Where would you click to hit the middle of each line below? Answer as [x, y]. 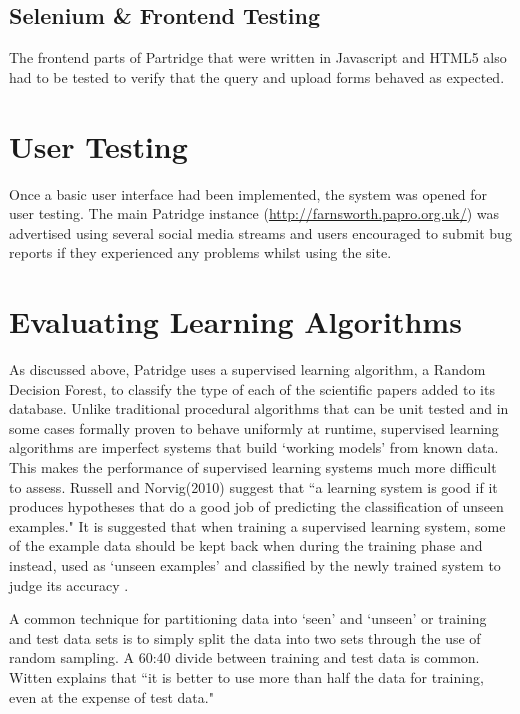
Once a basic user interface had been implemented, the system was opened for [248, 193]
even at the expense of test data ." [111, 696]
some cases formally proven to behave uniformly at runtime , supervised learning [254, 427]
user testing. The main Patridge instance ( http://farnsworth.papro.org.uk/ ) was [254, 213]
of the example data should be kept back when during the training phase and [246, 545]
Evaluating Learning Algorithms [235, 321]
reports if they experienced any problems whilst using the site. [200, 252]
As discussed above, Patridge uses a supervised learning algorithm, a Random [247, 369]
